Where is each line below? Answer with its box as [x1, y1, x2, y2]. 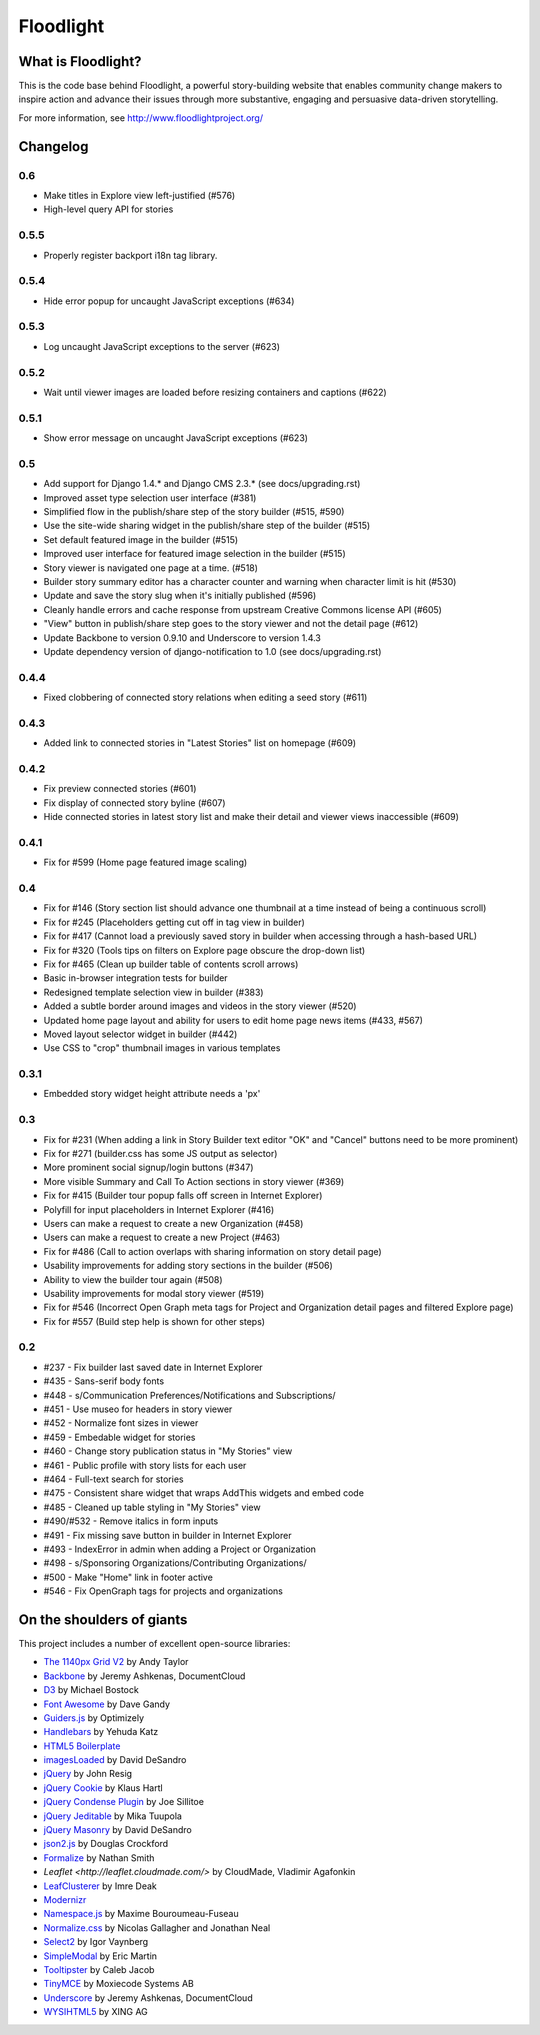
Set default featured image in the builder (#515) [43, 533, 239, 545]
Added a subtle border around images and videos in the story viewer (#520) [43, 1000, 357, 1012]
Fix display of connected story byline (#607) [43, 796, 226, 809]
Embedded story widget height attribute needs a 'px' [43, 1088, 261, 1100]
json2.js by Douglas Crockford [43, 1838, 169, 1850]
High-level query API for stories [43, 203, 174, 215]
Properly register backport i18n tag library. [43, 249, 218, 261]
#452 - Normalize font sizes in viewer [43, 1417, 199, 1429]
